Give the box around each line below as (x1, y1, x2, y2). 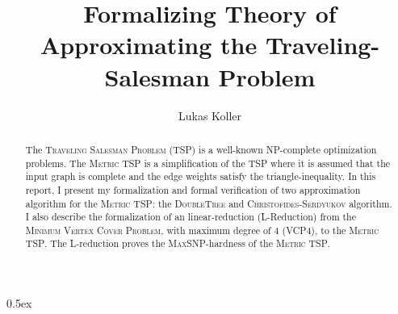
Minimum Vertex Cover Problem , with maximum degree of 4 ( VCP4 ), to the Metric (25, 223, 379, 237)
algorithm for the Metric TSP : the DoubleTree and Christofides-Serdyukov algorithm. (25, 196, 392, 210)
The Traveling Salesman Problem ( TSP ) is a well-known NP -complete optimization (25, 142, 377, 156)
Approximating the (40, 28, 258, 61)
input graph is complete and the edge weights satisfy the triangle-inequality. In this (25, 170, 376, 183)
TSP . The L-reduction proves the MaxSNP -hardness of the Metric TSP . (25, 237, 331, 250)
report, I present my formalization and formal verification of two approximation (25, 182, 361, 196)
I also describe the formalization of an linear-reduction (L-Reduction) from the (25, 210, 357, 224)
